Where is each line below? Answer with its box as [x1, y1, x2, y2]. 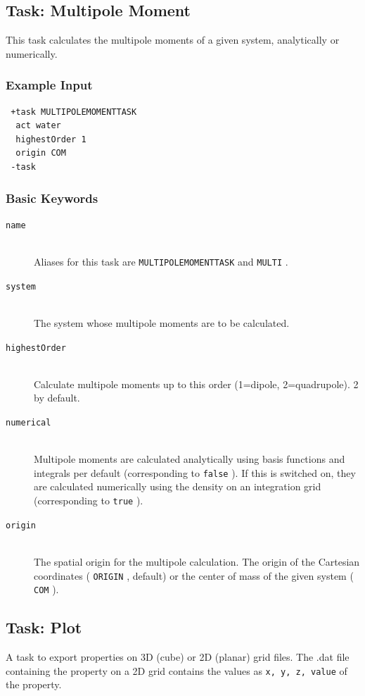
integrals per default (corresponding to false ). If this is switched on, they [34, 465, 356, 480]
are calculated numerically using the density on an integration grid [34, 479, 321, 494]
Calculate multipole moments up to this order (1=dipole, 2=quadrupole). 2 [34, 376, 359, 391]
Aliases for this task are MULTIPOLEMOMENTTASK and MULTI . [34, 254, 288, 269]
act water [15, 120, 61, 131]
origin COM [15, 148, 66, 159]
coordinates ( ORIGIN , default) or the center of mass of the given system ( [34, 568, 354, 583]
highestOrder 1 [15, 134, 87, 144]
